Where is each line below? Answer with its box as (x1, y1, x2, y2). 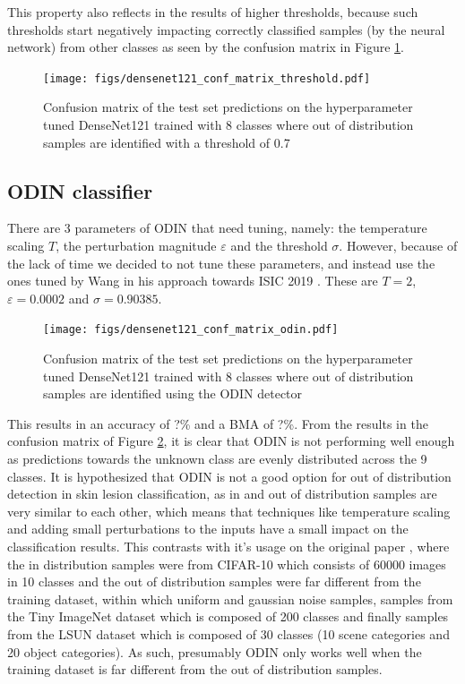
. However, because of (339, 236, 458, 255)
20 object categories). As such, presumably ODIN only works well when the (7, 642, 422, 661)
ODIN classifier (7, 176, 153, 204)
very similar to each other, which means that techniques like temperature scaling (7, 501, 451, 520)
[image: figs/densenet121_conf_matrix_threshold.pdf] (43, 72, 371, 85)
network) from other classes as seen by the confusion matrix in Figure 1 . (7, 38, 405, 56)
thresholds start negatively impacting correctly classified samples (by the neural (7, 20, 445, 38)
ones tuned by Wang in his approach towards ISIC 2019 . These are (7, 271, 378, 290)
